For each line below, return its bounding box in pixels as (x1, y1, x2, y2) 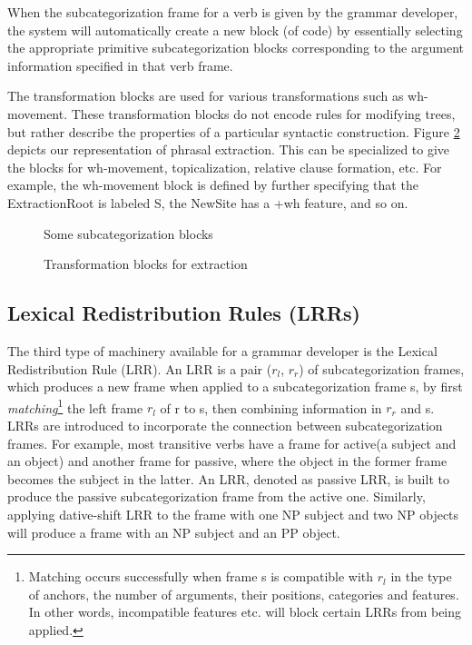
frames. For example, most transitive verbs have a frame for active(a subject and (7, 433, 457, 452)
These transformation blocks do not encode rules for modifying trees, (71, 104, 456, 123)
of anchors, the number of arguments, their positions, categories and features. (28, 584, 459, 603)
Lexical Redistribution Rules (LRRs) (7, 299, 360, 327)
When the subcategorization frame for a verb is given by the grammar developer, (7, 3, 458, 21)
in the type (390, 567, 452, 586)
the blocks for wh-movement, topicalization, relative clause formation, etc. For (7, 157, 442, 176)
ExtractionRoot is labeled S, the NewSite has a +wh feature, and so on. (7, 193, 408, 212)
